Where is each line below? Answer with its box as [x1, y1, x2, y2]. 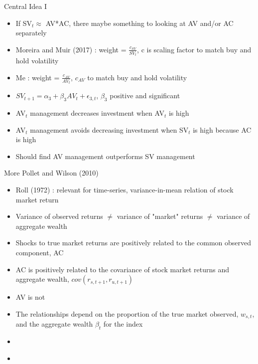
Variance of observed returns [15, 211, 103, 221]
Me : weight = [15, 72, 60, 82]
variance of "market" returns [117, 211, 203, 221]
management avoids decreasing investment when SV [30, 124, 189, 135]
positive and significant [110, 90, 180, 101]
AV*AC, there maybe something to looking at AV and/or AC [45, 17, 234, 28]
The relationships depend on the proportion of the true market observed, [15, 308, 239, 319]
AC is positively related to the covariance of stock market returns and [15, 264, 230, 274]
